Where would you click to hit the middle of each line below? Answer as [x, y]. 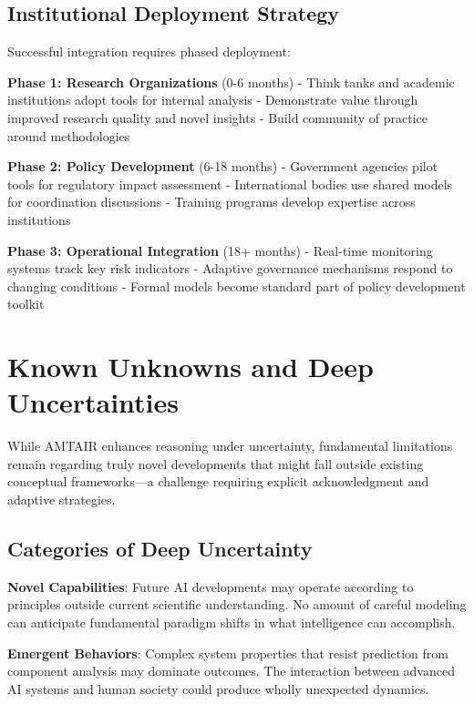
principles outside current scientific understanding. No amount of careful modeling [237, 604]
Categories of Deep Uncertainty [160, 548]
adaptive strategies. [62, 500]
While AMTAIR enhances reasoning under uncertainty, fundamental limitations [230, 446]
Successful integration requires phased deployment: [149, 51]
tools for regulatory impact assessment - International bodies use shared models [230, 184]
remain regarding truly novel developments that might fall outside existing [216, 463]
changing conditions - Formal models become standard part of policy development [237, 286]
